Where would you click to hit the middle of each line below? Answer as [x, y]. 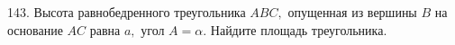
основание [35, 29]
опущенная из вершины [352, 12]
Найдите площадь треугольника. [299, 29]
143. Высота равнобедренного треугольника [127, 12]
